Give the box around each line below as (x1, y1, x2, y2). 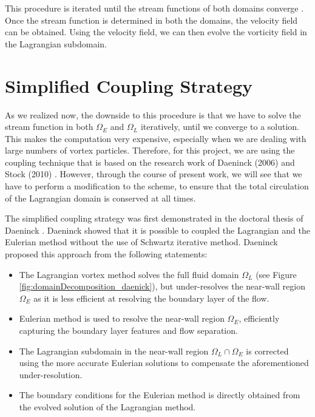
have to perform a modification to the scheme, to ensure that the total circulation (5, 180, 309, 192)
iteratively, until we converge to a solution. (140, 120, 300, 133)
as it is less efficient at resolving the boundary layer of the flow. (33, 291, 269, 304)
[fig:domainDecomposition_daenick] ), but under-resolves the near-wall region (19, 280, 305, 293)
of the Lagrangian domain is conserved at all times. (5, 191, 196, 204)
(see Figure (256, 268, 297, 280)
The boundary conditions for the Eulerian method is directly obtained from (19, 388, 300, 401)
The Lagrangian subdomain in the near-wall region (19, 344, 209, 357)
